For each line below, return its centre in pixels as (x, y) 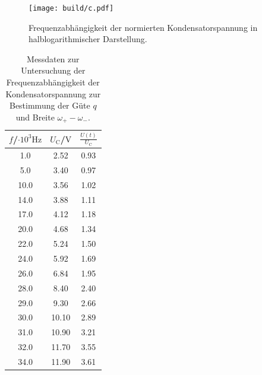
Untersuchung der (53, 70)
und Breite (35, 117)
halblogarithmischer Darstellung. (88, 39)
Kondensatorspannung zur (53, 93)
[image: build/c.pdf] (71, 8)
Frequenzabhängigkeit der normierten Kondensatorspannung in (143, 27)
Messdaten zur (53, 58)
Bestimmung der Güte (50, 105)
